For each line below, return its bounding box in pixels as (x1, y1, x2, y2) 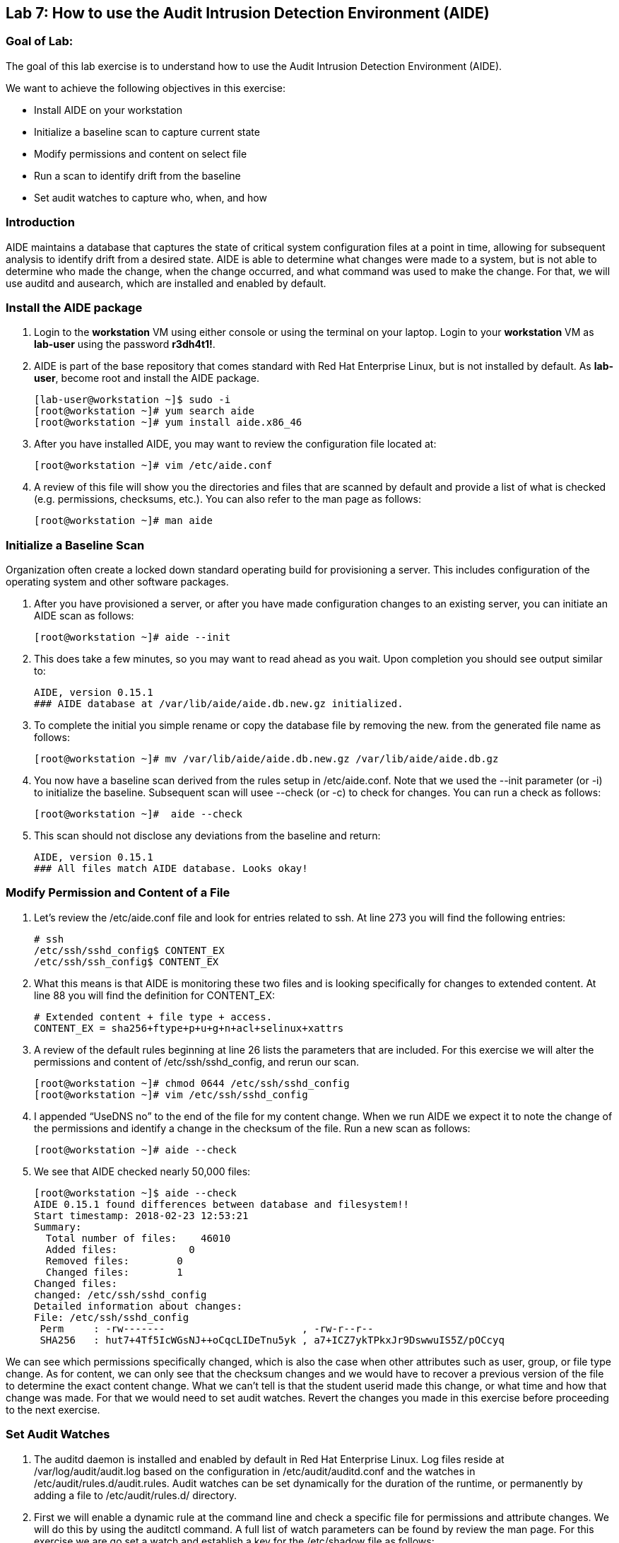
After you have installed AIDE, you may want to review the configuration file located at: (34, 438, 437, 450)
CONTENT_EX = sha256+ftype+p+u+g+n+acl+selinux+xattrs (34, 1022, 344, 1034)
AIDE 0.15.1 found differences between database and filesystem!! (34, 1198, 410, 1210)
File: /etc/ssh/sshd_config (34, 1311, 189, 1323)
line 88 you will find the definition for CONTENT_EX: (34, 989, 275, 1001)
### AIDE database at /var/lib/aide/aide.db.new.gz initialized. (34, 698, 403, 710)
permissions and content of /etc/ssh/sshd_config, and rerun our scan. (34, 1055, 360, 1068)
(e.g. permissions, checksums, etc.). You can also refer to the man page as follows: (34, 493, 421, 506)
